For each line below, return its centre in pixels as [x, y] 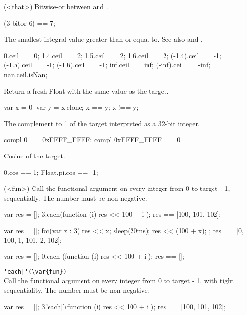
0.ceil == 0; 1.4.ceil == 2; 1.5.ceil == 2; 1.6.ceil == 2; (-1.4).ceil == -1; [113, 55]
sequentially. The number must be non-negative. [75, 197]
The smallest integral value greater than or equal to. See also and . [103, 39]
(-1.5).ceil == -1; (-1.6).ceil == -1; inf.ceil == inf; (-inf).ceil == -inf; [107, 65]
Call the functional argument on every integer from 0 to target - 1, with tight [119, 280]
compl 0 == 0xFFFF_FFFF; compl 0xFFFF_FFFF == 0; [93, 139]
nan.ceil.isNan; [26, 74]
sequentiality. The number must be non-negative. [77, 290]
